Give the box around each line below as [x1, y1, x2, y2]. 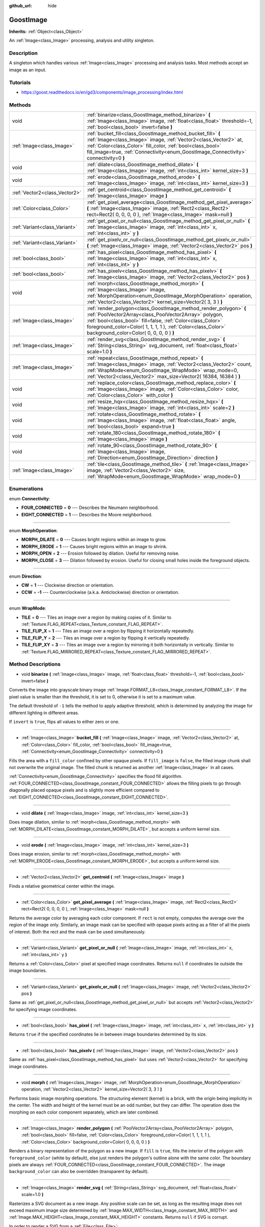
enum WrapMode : [9, 605, 47, 611]
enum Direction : [9, 573, 43, 579]
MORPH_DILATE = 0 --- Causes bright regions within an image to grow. [21, 536, 167, 542]
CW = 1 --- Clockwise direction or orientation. [21, 582, 114, 588]
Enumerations [9, 485, 44, 492]
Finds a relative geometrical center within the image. [9, 883, 115, 889]
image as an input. [9, 67, 47, 73]
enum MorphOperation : [9, 528, 58, 533]
